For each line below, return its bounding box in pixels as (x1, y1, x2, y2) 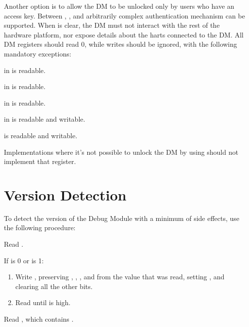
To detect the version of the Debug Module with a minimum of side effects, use (4, 213, 240, 223)
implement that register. (4, 156, 76, 166)
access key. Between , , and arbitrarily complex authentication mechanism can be (4, 10, 245, 20)
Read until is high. (15, 297, 71, 308)
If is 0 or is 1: (4, 255, 44, 265)
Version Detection (4, 184, 127, 204)
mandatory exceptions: (4, 48, 71, 58)
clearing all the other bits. (15, 281, 93, 291)
